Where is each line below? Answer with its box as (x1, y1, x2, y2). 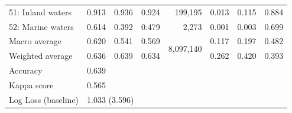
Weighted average (9, 49, 73, 62)
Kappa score (9, 78, 54, 91)
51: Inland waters (9, 5, 72, 18)
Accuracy (9, 64, 43, 77)
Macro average (9, 35, 61, 47)
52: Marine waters (9, 20, 74, 32)
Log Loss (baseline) (9, 93, 79, 105)
